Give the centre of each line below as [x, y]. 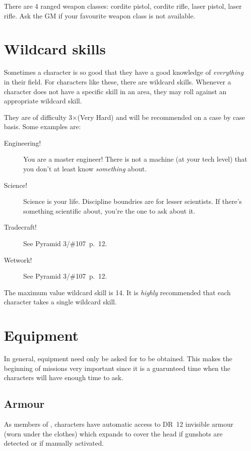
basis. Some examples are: [42, 126]
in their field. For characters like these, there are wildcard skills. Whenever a [118, 81]
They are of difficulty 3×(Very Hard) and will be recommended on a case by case [125, 117]
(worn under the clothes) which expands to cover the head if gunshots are [113, 433]
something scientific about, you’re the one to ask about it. [109, 210]
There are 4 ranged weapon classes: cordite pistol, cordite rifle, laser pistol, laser [123, 6]
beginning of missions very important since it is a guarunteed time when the [117, 368]
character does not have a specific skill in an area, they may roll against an [115, 91]
